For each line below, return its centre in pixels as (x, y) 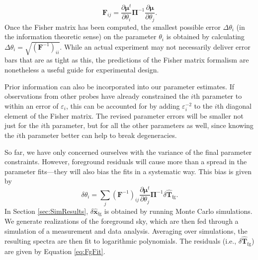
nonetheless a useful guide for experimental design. (82, 69)
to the (203, 105)
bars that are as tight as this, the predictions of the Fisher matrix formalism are (127, 60)
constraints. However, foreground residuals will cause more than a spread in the (126, 162)
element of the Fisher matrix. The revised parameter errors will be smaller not (124, 115)
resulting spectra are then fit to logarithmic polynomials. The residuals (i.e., (121, 240)
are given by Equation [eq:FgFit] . (55, 251)
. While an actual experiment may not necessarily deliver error (155, 46)
